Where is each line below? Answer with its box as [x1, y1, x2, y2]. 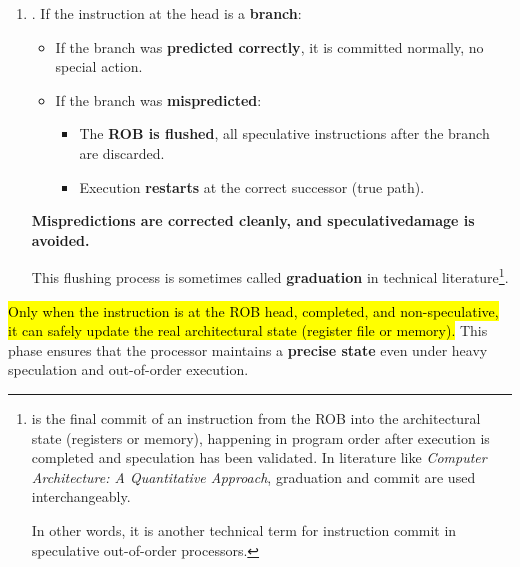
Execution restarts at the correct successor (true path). [79, 176, 425, 197]
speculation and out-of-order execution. [8, 359, 249, 380]
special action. [55, 56, 143, 77]
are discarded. [79, 142, 165, 163]
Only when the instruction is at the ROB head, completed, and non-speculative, [8, 300, 499, 321]
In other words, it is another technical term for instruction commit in [31, 519, 457, 540]
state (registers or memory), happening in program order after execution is [31, 427, 490, 448]
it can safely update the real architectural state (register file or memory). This [8, 320, 488, 341]
